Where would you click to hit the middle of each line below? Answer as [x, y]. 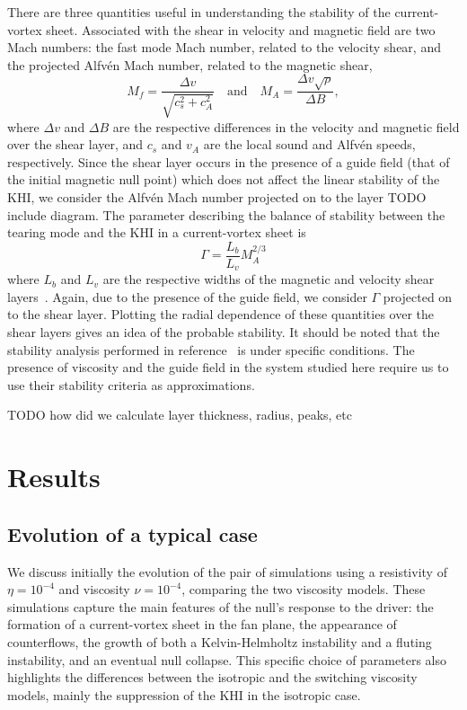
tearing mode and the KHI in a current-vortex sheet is [157, 232]
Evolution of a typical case [132, 533]
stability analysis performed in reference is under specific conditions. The [211, 349]
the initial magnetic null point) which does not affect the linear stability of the [224, 179]
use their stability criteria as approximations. [131, 384]
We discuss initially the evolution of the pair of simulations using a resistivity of [227, 571]
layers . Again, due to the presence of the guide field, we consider [187, 296]
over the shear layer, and [75, 144]
